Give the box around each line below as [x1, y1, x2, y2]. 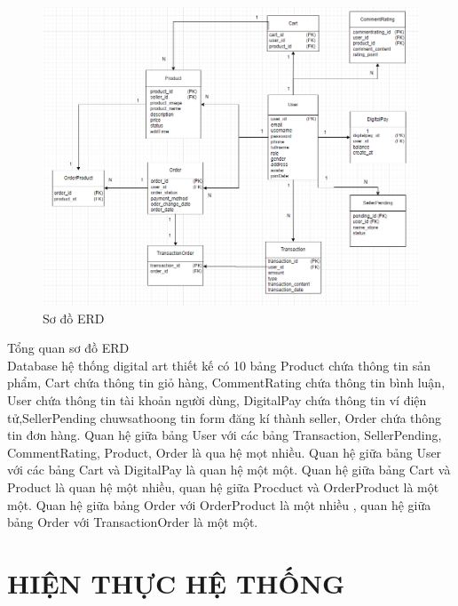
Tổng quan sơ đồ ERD [7, 339, 130, 357]
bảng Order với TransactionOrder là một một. [7, 513, 258, 531]
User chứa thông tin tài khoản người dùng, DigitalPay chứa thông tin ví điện [7, 391, 427, 410]
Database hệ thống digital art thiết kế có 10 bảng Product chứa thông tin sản [7, 355, 431, 374]
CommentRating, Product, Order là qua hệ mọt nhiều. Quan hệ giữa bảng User [7, 443, 442, 461]
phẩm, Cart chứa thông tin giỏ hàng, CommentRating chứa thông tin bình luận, [7, 373, 446, 392]
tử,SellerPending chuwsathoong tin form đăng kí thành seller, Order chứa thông [7, 408, 442, 427]
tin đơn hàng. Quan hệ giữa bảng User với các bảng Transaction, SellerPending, [7, 426, 442, 444]
